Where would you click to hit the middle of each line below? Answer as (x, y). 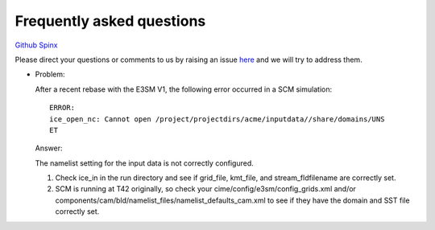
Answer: (49, 148)
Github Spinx (36, 45)
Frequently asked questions (110, 21)
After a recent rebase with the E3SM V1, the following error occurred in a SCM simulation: (184, 89)
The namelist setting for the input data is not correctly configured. (144, 163)
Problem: (50, 74)
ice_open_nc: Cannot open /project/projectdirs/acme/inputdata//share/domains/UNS (217, 119)
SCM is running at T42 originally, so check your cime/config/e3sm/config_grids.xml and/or (205, 189)
